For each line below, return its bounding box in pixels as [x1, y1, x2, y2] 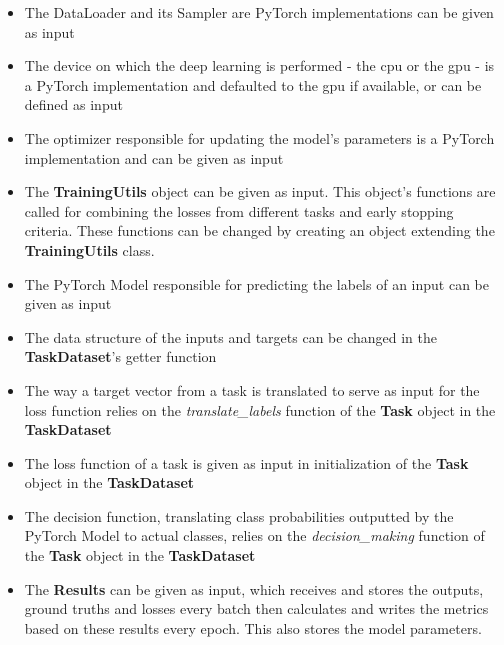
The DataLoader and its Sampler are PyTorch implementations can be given [24, 2, 494, 22]
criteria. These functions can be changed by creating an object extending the [24, 220, 495, 241]
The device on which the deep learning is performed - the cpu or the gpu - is [24, 55, 495, 76]
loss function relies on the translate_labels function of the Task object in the [24, 399, 496, 420]
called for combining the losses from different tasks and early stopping [24, 200, 454, 221]
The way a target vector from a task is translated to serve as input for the [24, 379, 480, 400]
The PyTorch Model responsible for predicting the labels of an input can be [24, 273, 489, 294]
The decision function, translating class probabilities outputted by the [24, 505, 454, 526]
